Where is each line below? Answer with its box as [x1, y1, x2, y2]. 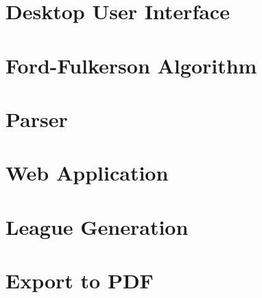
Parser [5, 104, 68, 133]
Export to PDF [5, 266, 154, 295]
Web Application [5, 159, 169, 187]
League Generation [5, 212, 189, 240]
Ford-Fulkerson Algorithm [5, 51, 257, 79]
